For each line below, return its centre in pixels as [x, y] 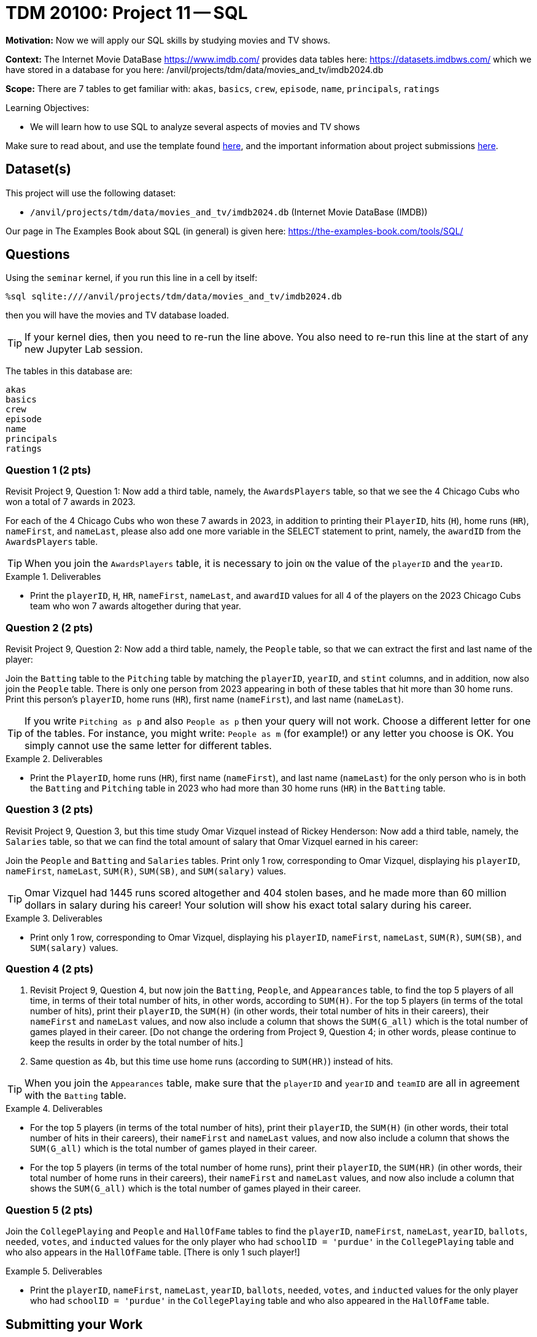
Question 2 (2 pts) [49, 627]
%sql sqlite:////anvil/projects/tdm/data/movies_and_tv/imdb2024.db [174, 297]
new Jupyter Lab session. [84, 349]
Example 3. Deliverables [54, 918]
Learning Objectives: [48, 107]
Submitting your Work [74, 1324]
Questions [38, 255]
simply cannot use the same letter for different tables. [148, 745]
